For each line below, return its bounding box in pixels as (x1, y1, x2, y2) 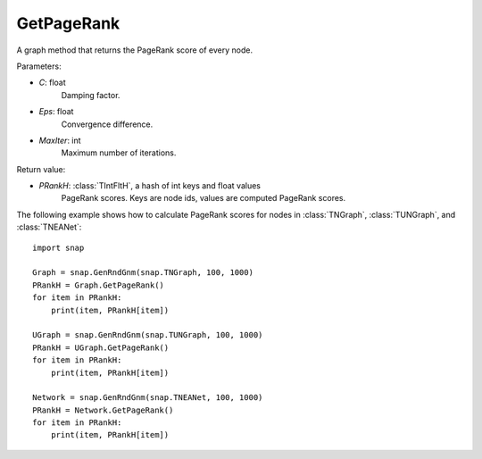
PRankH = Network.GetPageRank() (32, 405, 174, 415)
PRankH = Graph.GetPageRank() (32, 280, 165, 290)
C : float (38, 77, 66, 88)
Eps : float (38, 106, 74, 117)
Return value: (16, 163, 66, 174)
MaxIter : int (38, 135, 81, 146)
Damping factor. (61, 89, 120, 100)
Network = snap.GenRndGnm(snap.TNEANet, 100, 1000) (32, 393, 263, 403)
